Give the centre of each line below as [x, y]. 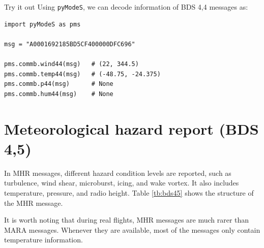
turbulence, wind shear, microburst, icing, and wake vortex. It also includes [122, 183]
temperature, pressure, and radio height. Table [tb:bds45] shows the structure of [129, 192]
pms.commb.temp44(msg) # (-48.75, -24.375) [82, 74]
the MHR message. [34, 203]
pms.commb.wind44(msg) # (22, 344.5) [71, 64]
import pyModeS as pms [42, 24]
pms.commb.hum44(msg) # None [59, 94]
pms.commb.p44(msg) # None [59, 84]
